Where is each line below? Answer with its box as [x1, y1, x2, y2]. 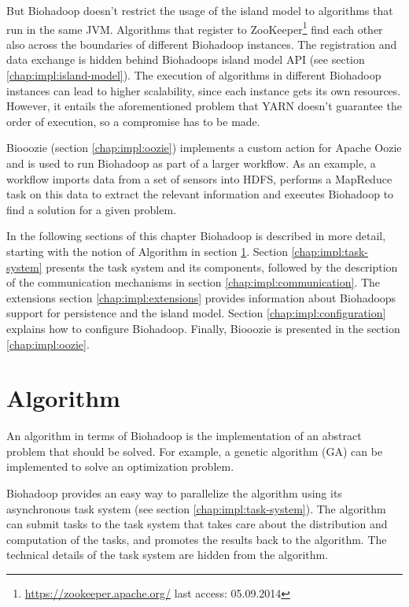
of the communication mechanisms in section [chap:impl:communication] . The [6, 274, 381, 291]
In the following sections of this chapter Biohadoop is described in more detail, [6, 228, 386, 244]
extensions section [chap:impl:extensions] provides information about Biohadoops [6, 289, 396, 305]
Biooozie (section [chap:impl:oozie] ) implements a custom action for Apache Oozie [6, 139, 402, 156]
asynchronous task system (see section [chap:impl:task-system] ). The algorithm [6, 500, 386, 516]
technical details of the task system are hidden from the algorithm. [6, 546, 329, 563]
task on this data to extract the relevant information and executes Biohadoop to [6, 186, 394, 202]
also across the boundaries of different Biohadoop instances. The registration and [6, 35, 397, 52]
